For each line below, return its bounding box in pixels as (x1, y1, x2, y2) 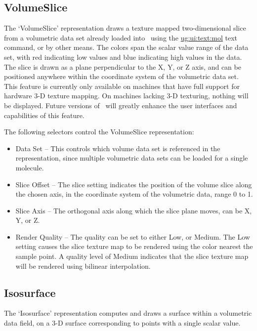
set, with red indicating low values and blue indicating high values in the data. (4, 51, 242, 62)
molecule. (15, 162, 44, 172)
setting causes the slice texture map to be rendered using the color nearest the (15, 241, 253, 251)
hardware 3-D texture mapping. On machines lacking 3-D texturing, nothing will (4, 90, 249, 101)
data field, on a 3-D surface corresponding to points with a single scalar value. (4, 318, 241, 328)
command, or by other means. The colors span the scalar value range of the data (4, 42, 249, 52)
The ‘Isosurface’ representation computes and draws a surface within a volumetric (4, 308, 252, 318)
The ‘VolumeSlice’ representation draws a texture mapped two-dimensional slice (4, 23, 246, 33)
